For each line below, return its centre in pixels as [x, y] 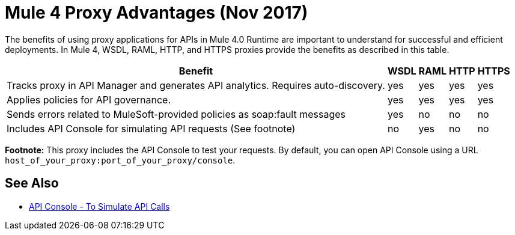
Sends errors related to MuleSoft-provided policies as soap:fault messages [176, 114]
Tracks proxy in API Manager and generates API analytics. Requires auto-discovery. [196, 85]
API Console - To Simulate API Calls [99, 206]
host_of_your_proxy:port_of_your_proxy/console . [120, 160]
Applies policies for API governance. [89, 99]
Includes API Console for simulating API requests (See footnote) [151, 128]
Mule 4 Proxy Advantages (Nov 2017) [157, 13]
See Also [32, 183]
